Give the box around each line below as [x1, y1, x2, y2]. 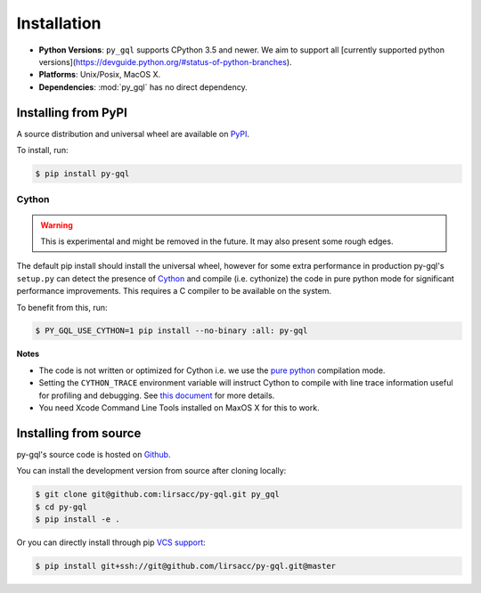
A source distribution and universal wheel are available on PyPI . [16, 128, 249, 139]
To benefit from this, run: [16, 302, 108, 313]
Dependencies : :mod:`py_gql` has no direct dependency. [38, 81, 249, 93]
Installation [16, 13, 102, 33]
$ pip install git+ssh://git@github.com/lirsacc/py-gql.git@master [35, 561, 337, 572]
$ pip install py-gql [35, 169, 130, 178]
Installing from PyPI [16, 105, 128, 120]
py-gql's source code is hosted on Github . [16, 449, 171, 459]
